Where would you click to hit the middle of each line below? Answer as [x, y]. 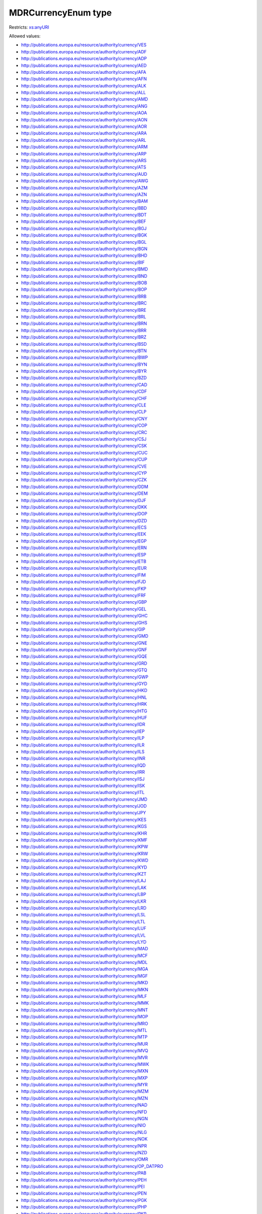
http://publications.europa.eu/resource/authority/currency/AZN [84, 194]
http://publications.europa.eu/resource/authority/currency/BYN [84, 364]
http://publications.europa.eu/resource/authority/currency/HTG [84, 711]
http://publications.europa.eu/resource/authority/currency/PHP [84, 1207]
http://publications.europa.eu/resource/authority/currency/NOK [84, 1139]
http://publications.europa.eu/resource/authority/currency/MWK [85, 1064]
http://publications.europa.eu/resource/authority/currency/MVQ [85, 1051]
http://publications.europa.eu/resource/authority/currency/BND [84, 276]
